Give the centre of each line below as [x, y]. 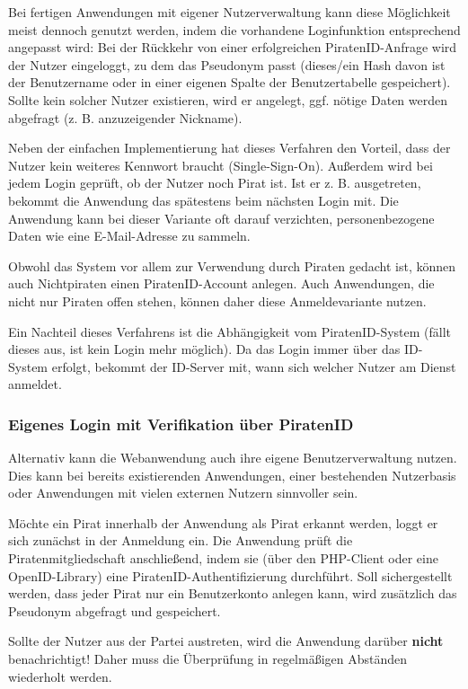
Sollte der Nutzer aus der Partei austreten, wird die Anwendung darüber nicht [226, 641]
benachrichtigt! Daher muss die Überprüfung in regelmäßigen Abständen [208, 659]
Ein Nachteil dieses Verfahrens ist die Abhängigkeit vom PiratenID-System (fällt [230, 331]
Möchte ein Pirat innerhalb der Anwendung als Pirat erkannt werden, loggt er [223, 522]
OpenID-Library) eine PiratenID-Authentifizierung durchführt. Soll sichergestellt [230, 575]
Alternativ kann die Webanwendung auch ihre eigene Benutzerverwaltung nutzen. [233, 458]
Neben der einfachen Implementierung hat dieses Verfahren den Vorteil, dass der [230, 148]
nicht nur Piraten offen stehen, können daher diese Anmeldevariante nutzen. [217, 300]
